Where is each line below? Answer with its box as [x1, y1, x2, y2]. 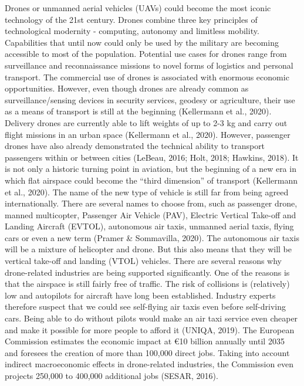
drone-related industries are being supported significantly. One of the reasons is [5, 266, 290, 278]
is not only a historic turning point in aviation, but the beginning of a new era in [5, 162, 296, 175]
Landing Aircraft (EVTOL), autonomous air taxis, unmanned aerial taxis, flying [5, 220, 294, 232]
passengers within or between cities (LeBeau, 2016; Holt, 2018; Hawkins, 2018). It [5, 151, 299, 163]
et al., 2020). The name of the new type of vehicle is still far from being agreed [5, 185, 289, 198]
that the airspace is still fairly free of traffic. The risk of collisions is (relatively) [5, 277, 290, 290]
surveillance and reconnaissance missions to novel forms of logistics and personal [5, 59, 293, 71]
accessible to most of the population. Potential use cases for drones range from [5, 48, 287, 60]
